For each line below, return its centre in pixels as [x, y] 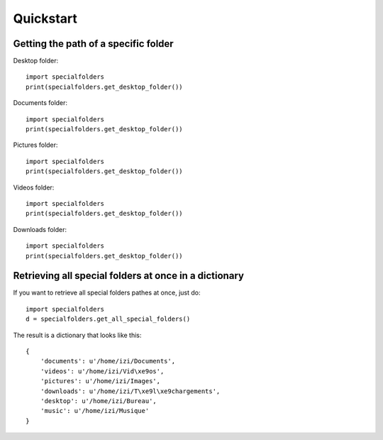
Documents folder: [40, 103]
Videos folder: [34, 187]
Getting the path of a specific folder [93, 44]
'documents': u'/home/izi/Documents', [108, 361]
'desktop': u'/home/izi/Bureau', [99, 401]
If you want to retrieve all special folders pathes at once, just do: [107, 293]
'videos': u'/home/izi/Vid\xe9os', [102, 371]
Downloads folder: [40, 229]
